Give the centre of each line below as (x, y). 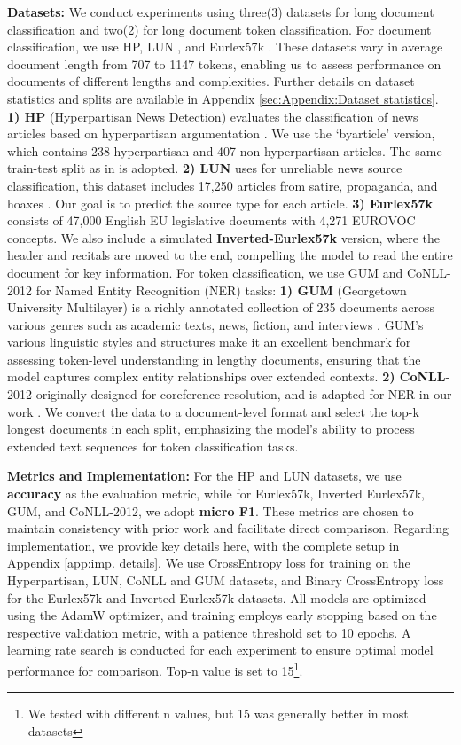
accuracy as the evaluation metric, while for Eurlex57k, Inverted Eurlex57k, (216, 494)
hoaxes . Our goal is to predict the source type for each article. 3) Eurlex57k (220, 203)
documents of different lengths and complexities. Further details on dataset (211, 81)
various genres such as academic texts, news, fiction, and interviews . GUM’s (215, 324)
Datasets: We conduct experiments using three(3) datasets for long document (221, 12)
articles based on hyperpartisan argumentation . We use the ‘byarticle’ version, (221, 133)
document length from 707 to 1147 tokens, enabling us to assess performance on (224, 63)
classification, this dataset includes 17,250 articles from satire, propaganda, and (223, 185)
